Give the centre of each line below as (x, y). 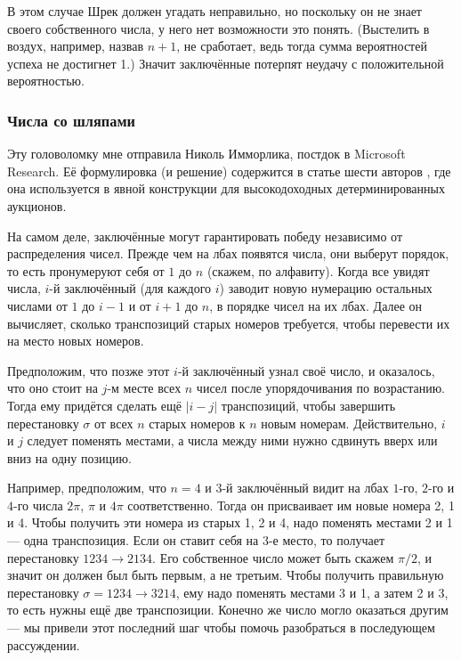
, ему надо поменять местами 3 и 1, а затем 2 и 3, (312, 592)
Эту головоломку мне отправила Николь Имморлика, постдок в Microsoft (206, 154)
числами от (37, 305)
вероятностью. (46, 81)
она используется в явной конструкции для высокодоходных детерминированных (226, 188)
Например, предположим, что (87, 488)
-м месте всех (144, 388)
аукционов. (37, 205)
